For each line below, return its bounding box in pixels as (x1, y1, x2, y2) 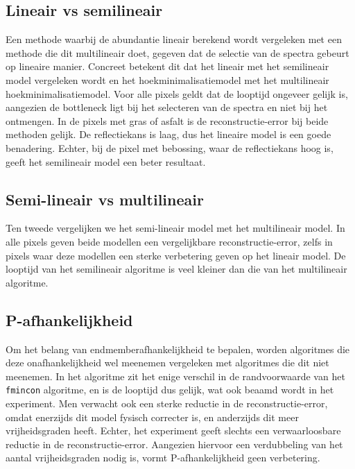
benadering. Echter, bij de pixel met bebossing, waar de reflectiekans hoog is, (6, 140, 334, 155)
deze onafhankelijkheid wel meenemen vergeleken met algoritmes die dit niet (6, 355, 329, 370)
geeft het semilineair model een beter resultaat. (6, 154, 206, 169)
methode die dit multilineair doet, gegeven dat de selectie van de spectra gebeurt (6, 45, 349, 60)
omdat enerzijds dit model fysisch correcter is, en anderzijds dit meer (6, 409, 299, 424)
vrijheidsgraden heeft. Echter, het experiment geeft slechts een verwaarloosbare (6, 423, 341, 438)
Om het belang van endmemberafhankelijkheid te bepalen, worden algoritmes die (6, 341, 350, 356)
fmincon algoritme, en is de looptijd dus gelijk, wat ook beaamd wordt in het (6, 382, 334, 397)
